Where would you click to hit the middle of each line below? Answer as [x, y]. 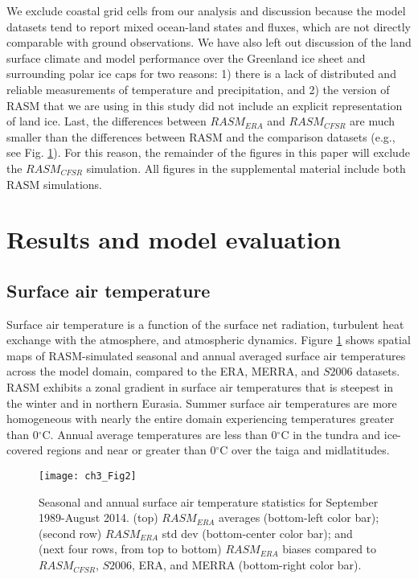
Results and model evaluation [174, 239]
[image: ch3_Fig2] [88, 476]
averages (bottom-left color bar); [299, 517]
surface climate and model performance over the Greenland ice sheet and [186, 57]
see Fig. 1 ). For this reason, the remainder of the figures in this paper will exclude [208, 152]
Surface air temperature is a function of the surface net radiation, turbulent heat [205, 324]
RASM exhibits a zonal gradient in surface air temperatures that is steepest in [200, 387]
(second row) [70, 533]
